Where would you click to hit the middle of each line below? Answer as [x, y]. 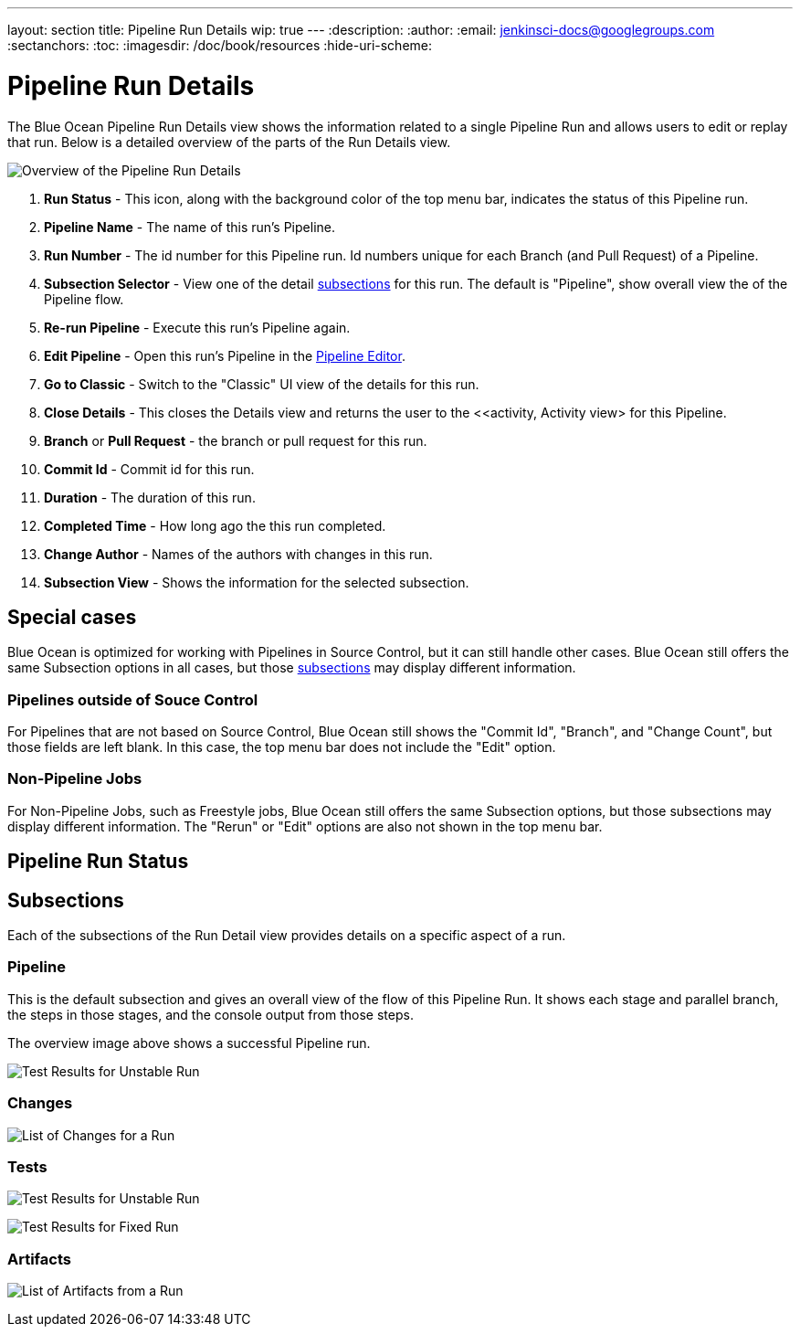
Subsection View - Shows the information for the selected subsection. [257, 582]
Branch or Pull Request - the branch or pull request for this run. [236, 440]
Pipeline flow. [84, 299]
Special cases [72, 617]
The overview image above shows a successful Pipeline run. [189, 1043]
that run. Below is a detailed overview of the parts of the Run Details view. [229, 142]
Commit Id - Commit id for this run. [149, 469]
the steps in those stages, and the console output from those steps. [211, 1014]
